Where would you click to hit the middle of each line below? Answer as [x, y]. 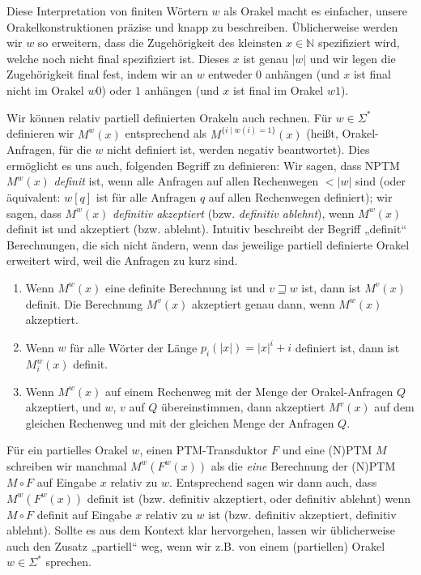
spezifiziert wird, [359, 43]
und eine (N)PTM [327, 450]
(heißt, [322, 133]
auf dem [394, 407]
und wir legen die [353, 58]
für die [75, 149]
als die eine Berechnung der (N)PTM [303, 465]
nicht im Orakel [45, 89]
